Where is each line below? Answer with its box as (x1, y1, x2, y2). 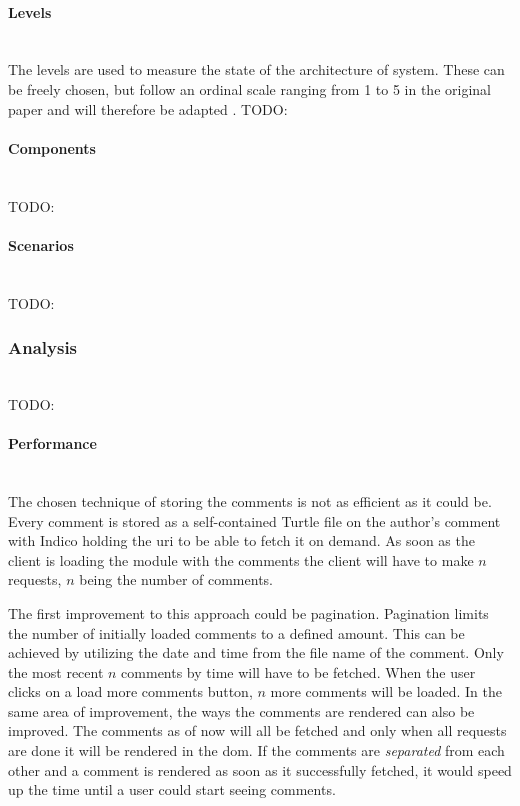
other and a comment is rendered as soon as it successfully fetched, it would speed (8, 759, 512, 780)
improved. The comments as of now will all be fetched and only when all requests (8, 720, 507, 741)
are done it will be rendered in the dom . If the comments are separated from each (8, 740, 505, 761)
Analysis (8, 335, 78, 360)
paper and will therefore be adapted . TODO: (8, 98, 288, 119)
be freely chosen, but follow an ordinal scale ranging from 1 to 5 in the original (8, 78, 491, 99)
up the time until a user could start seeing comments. (8, 779, 336, 800)
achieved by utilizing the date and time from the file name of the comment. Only (8, 642, 504, 663)
